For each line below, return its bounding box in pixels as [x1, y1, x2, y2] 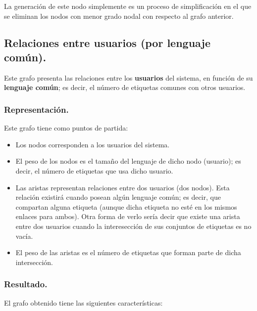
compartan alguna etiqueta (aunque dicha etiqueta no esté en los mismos [15, 201, 237, 212]
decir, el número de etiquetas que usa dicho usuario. [15, 165, 173, 176]
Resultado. [4, 278, 48, 290]
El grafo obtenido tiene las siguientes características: [4, 297, 163, 308]
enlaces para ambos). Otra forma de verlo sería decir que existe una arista [15, 211, 240, 222]
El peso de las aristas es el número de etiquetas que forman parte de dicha [15, 247, 241, 258]
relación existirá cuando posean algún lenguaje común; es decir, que [15, 192, 221, 202]
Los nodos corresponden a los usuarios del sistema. [15, 139, 170, 149]
